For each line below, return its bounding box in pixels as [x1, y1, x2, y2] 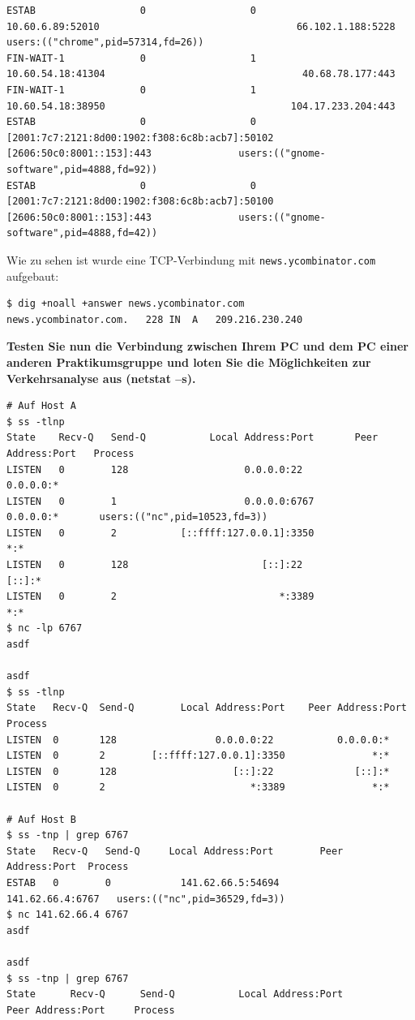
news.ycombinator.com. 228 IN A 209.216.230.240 [6, 313, 303, 325]
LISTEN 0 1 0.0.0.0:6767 [6, 495, 314, 507]
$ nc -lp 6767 [6, 622, 83, 635]
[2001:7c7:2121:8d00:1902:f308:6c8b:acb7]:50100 [6, 196, 274, 208]
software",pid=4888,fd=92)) [6, 163, 158, 175]
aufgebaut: [6, 267, 59, 284]
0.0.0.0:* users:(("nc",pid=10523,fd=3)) [6, 511, 268, 523]
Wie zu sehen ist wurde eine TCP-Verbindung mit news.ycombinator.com [6, 251, 376, 268]
